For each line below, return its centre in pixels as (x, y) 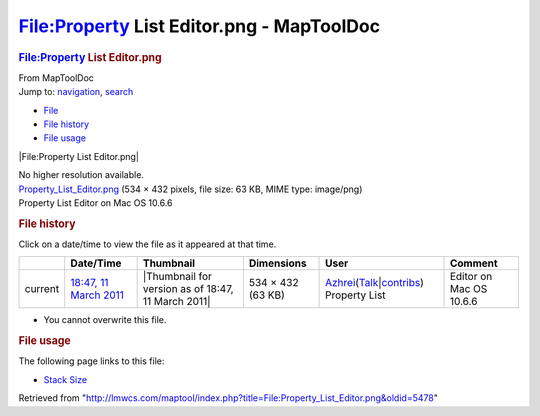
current (42, 289)
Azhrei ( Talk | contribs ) (375, 283)
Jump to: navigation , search (76, 92)
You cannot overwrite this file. (105, 320)
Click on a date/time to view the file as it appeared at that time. (147, 244)
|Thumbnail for (177, 277)
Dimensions (277, 263)
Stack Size (65, 379)
